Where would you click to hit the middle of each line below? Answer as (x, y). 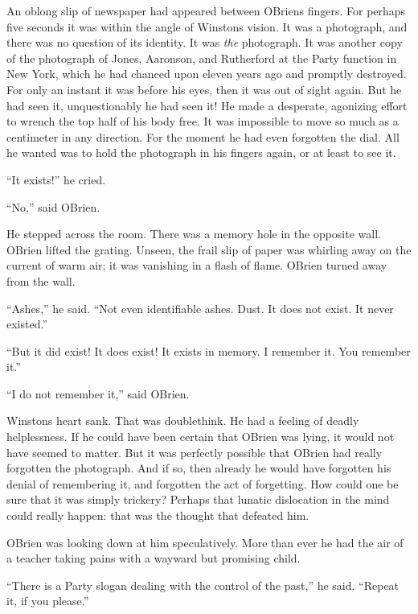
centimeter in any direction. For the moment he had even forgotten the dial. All (203, 136)
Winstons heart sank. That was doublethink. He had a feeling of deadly (183, 420)
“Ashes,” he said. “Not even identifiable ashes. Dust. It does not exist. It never (200, 308)
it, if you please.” (48, 601)
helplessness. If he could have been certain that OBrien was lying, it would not (201, 437)
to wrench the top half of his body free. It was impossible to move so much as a (203, 121)
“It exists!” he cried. (56, 179)
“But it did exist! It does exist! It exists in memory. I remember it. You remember (209, 350)
